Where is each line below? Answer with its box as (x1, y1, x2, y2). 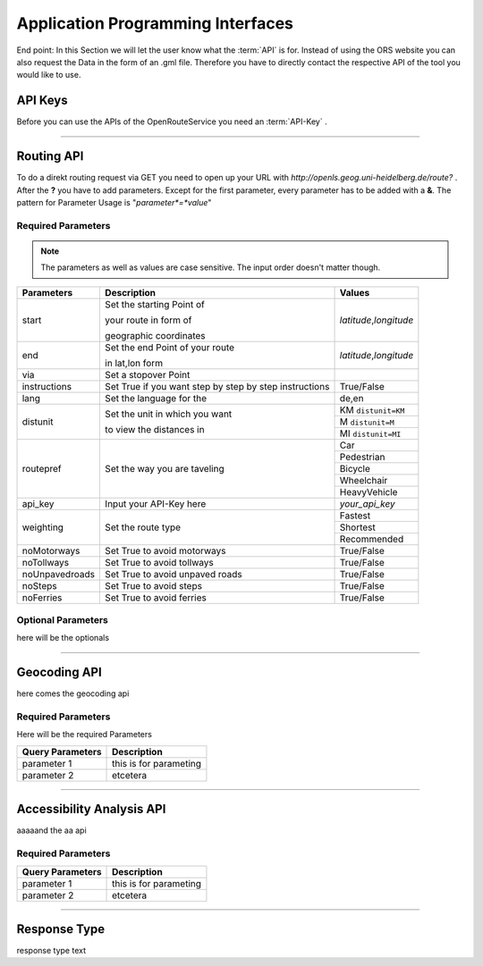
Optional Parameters (16, 614, 109, 626)
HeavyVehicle (339, 485, 398, 498)
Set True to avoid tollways (104, 556, 214, 568)
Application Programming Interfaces (16, 13, 294, 33)
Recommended (339, 533, 404, 545)
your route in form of (104, 314, 192, 326)
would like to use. (16, 70, 81, 80)
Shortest (339, 521, 376, 533)
